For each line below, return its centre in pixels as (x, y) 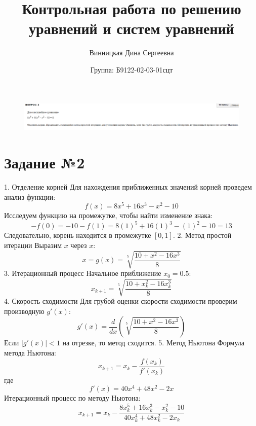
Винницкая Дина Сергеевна (132, 52)
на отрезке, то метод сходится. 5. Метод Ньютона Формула (154, 343)
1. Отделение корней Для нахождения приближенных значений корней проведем (128, 187)
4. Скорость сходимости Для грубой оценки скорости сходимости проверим (121, 301)
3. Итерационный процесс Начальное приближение (83, 273)
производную (24, 311)
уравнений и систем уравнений (132, 28)
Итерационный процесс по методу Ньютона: (72, 398)
